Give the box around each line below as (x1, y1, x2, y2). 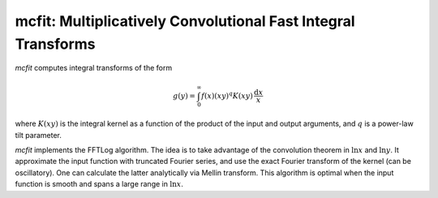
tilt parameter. (15, 130, 62, 140)
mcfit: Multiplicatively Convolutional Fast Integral (15, 12, 356, 30)
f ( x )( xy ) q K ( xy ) (201, 89, 253, 101)
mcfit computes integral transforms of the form (15, 63, 173, 73)
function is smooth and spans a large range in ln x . (15, 179, 184, 189)
